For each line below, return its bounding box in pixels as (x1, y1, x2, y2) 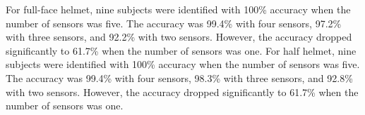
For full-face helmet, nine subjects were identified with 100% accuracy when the (6, 2, 351, 16)
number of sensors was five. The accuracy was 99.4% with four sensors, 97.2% (6, 15, 342, 30)
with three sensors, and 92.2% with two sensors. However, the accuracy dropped (6, 29, 352, 44)
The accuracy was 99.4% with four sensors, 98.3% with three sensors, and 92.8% (6, 70, 353, 85)
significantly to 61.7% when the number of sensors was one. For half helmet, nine (6, 43, 357, 57)
